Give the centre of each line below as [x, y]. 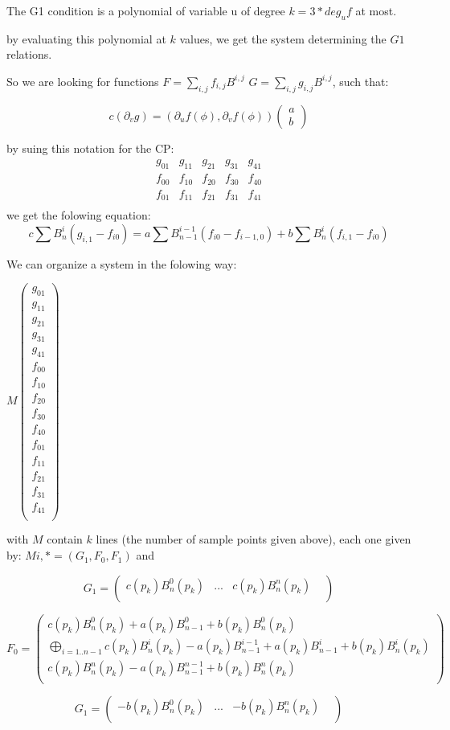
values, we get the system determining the [283, 38]
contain [65, 539]
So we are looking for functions [83, 81]
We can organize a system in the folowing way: [122, 263]
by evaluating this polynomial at [86, 38]
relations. [29, 54]
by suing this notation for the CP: [90, 148]
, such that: [360, 81]
